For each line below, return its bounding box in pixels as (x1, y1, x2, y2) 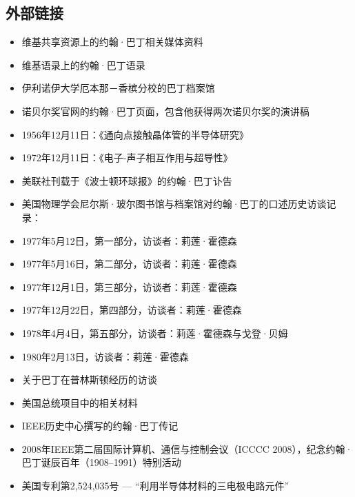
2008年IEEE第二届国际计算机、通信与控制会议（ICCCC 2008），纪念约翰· (21, 441, 353, 456)
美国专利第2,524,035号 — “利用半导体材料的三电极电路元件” (21, 478, 290, 493)
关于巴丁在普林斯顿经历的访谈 (21, 372, 157, 387)
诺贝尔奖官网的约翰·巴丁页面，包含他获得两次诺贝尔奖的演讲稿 (21, 103, 310, 118)
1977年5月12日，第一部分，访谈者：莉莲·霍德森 (21, 233, 237, 247)
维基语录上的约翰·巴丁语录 (21, 57, 145, 72)
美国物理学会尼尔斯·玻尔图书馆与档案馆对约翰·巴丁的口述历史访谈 (21, 196, 327, 211)
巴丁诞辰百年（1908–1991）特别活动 (21, 455, 181, 469)
